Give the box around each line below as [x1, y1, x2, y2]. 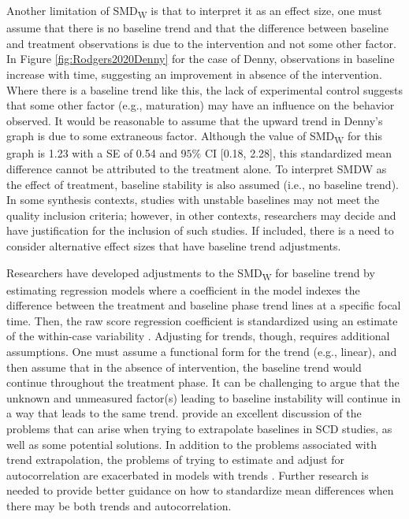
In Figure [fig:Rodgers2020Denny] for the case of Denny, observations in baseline [6, 50, 395, 67]
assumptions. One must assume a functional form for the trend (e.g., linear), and [6, 343, 397, 360]
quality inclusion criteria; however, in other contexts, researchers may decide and [6, 206, 396, 223]
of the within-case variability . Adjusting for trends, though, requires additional [6, 328, 390, 344]
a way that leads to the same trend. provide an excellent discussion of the [6, 405, 362, 421]
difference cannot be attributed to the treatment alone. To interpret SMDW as [6, 161, 387, 176]
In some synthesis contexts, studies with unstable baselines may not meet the [6, 191, 380, 208]
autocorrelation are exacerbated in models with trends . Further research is [6, 466, 369, 483]
